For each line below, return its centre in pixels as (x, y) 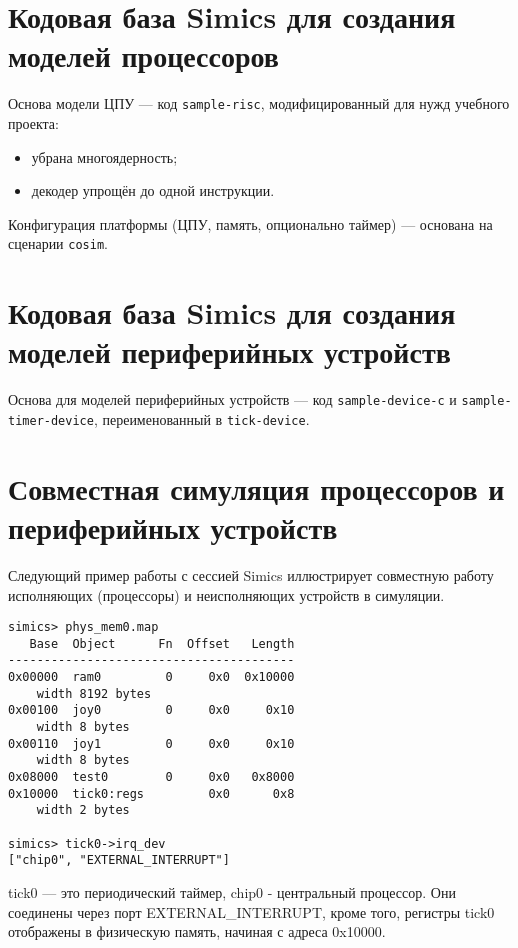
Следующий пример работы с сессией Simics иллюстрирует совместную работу (251, 574)
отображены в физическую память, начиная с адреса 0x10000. (197, 931)
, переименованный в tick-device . (201, 418)
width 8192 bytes (94, 693)
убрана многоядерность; (104, 156)
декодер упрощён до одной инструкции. (153, 190)
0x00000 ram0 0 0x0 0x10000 (151, 677)
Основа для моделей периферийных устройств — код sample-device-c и (232, 399)
